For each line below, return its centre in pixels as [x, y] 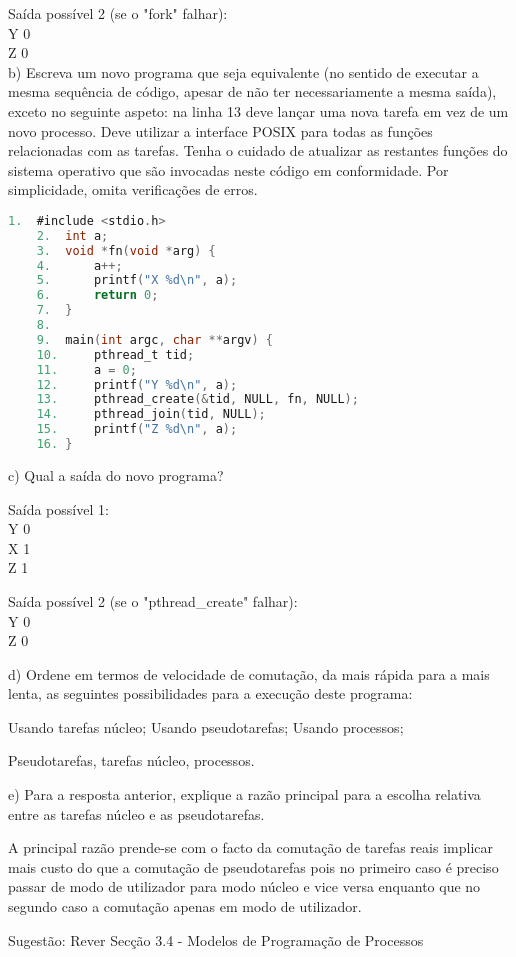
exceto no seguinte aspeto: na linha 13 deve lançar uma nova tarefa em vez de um [258, 110]
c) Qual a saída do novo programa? [116, 474]
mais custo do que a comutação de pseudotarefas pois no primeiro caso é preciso [253, 866]
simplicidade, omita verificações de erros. [133, 189]
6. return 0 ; [97, 295]
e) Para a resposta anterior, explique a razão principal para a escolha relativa [244, 794]
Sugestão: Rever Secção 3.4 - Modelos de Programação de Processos [216, 939]
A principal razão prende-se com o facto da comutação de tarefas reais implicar [250, 847]
